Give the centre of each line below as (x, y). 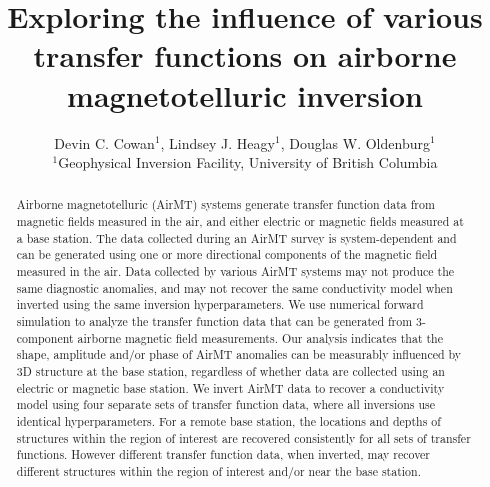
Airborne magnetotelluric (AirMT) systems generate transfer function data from (225, 204)
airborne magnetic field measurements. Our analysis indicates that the (260, 337)
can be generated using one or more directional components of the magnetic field (227, 254)
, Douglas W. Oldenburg (355, 142)
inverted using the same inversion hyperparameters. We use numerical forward (220, 304)
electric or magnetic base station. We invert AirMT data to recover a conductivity (230, 387)
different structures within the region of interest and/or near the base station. (218, 470)
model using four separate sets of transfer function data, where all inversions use (226, 404)
